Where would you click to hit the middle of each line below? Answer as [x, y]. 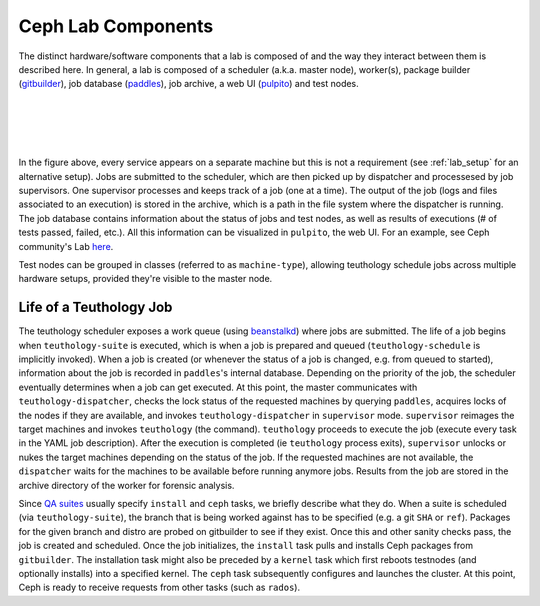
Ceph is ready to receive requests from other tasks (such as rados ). [159, 587]
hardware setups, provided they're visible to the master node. [145, 279]
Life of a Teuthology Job [95, 307]
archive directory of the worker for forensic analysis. [126, 485]
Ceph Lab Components [116, 26]
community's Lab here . [66, 246]
